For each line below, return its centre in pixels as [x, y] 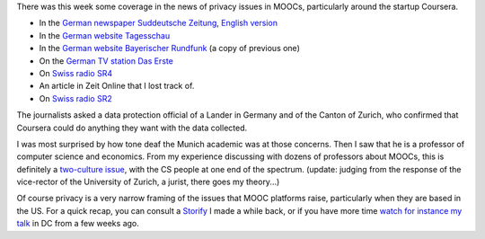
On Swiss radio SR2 [75, 98]
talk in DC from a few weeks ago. [78, 224]
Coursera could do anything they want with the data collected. [132, 128]
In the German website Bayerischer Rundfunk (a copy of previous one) [169, 49]
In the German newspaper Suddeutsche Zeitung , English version [159, 23]
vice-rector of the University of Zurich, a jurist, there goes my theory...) [148, 182]
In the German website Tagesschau [105, 35]
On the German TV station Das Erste [106, 61]
